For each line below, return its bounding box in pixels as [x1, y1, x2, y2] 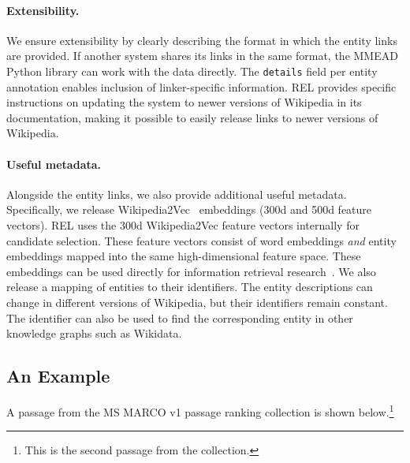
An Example [6, 364, 110, 388]
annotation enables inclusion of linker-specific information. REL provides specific [6, 78, 397, 95]
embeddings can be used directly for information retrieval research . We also [6, 263, 376, 279]
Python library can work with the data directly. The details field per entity [6, 62, 378, 79]
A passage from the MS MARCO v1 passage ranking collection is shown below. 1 [6, 401, 394, 420]
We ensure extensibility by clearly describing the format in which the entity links [6, 32, 397, 48]
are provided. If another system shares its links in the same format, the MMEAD [6, 47, 398, 64]
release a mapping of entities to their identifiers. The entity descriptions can [6, 278, 373, 295]
